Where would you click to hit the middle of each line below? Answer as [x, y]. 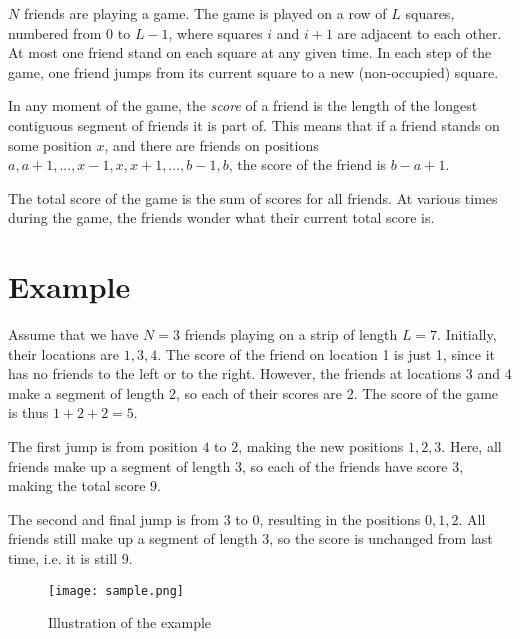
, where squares [215, 32]
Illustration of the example [130, 622]
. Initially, [467, 334]
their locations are [63, 353]
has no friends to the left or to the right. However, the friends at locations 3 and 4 [260, 373]
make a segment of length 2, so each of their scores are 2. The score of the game [253, 392]
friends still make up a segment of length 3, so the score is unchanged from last [250, 538]
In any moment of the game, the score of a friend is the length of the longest [243, 105]
